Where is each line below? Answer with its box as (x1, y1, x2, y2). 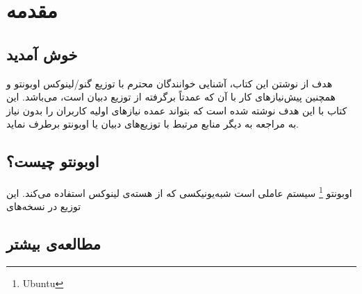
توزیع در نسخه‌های (6, 199, 81, 214)
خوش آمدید (6, 43, 78, 64)
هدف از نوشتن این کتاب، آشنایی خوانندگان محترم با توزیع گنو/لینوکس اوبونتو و (6, 76, 333, 90)
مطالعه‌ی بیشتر (6, 233, 101, 254)
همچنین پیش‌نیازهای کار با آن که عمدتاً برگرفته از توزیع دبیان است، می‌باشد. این (6, 89, 336, 104)
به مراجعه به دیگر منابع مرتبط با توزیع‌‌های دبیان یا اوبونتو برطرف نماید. (6, 116, 299, 131)
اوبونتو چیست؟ (6, 150, 99, 172)
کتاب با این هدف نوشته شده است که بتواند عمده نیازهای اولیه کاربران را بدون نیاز (6, 103, 347, 117)
